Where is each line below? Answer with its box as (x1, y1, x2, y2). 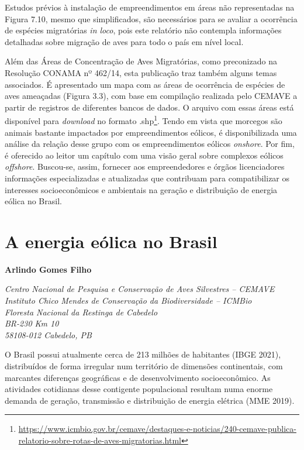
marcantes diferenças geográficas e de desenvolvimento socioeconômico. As (5, 371, 271, 383)
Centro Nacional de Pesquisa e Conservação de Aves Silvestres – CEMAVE (5, 283, 275, 295)
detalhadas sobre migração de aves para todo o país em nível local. (5, 35, 244, 47)
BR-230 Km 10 (5, 317, 59, 329)
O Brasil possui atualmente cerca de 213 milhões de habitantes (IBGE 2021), (5, 348, 281, 360)
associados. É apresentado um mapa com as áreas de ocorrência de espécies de (5, 78, 285, 90)
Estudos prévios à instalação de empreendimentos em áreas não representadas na (5, 1, 295, 13)
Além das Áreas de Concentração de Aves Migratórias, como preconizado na (5, 55, 277, 67)
